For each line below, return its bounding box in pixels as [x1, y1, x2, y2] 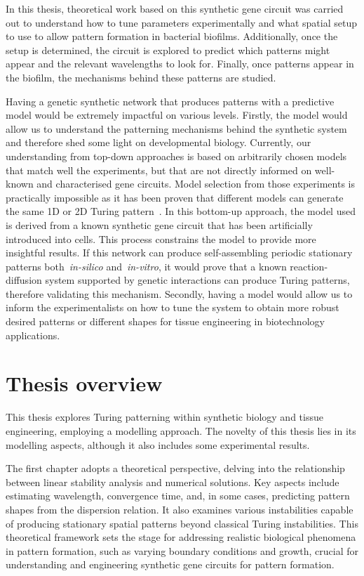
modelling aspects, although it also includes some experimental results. [6, 437, 310, 452]
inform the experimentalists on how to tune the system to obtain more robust [6, 300, 339, 315]
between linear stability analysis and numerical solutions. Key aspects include [6, 474, 339, 489]
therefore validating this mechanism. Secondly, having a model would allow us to [6, 286, 353, 301]
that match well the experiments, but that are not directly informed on [6, 162, 312, 177]
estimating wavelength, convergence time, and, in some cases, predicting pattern [6, 488, 350, 503]
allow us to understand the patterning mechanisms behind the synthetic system [6, 121, 347, 136]
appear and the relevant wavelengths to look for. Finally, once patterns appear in [6, 56, 354, 71]
